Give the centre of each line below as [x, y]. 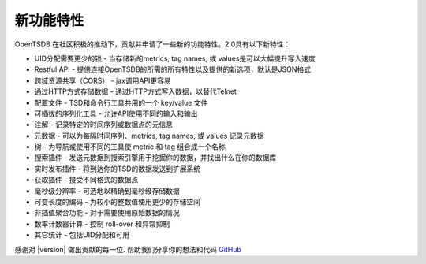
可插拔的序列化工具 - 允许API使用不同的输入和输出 [116, 113]
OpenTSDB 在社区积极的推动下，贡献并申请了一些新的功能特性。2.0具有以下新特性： [153, 44]
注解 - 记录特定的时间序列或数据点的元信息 [104, 125]
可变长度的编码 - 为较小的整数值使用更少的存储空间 [118, 202]
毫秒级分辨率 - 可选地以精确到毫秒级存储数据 [107, 191]
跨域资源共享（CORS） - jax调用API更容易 [103, 80]
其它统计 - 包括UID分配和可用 [82, 235]
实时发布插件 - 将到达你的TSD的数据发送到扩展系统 [118, 169]
